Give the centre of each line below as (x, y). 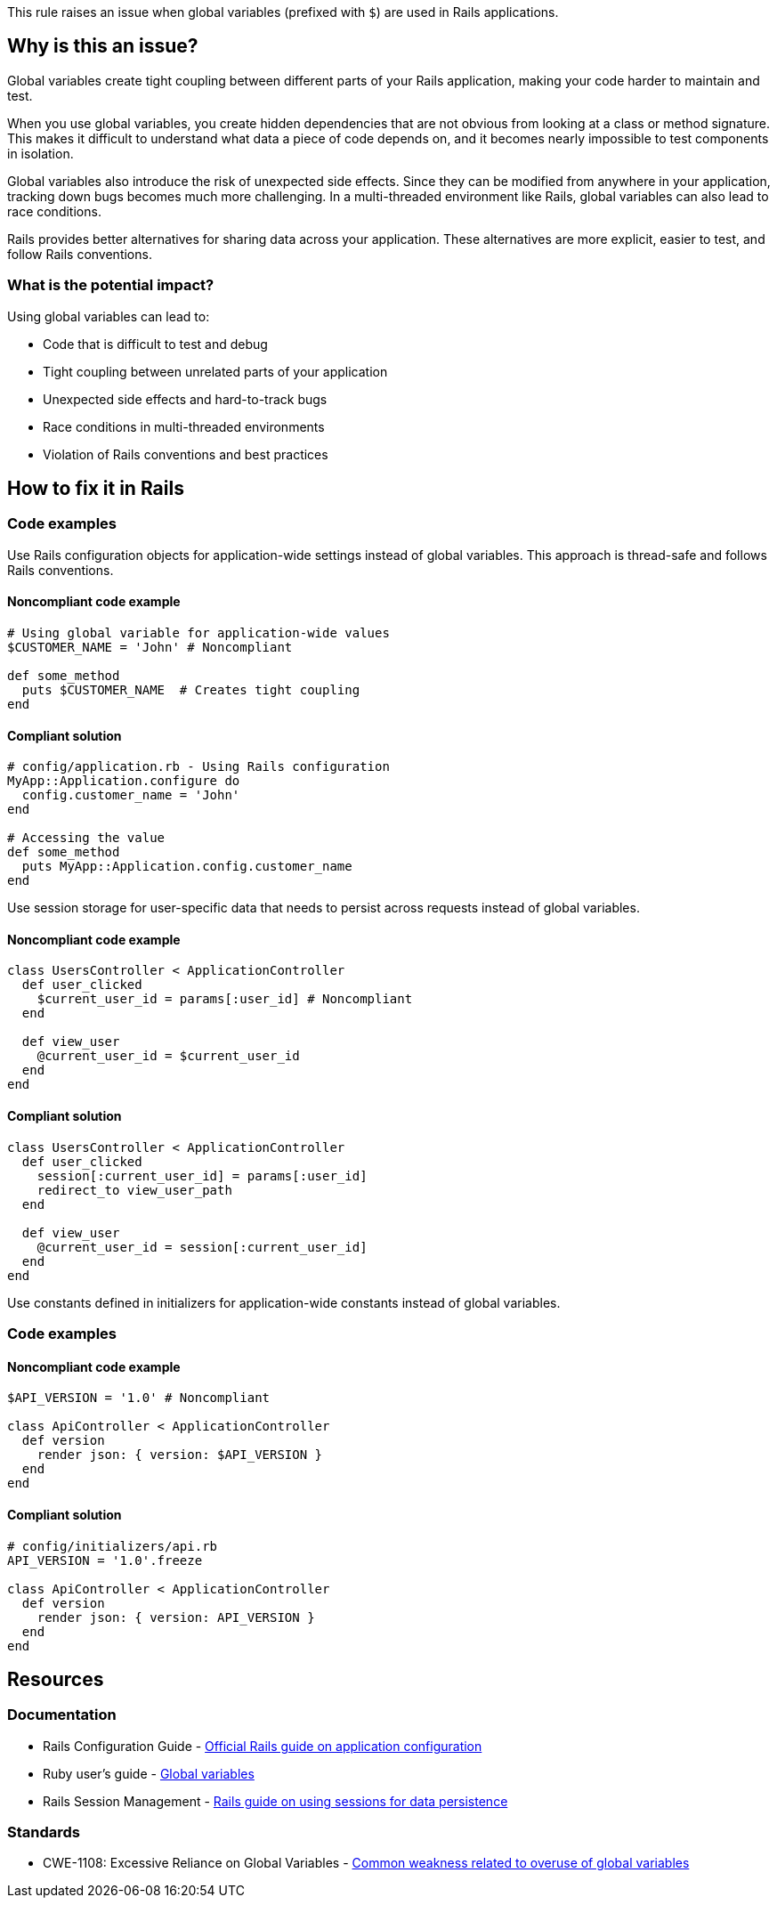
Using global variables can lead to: (109, 316)
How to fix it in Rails (96, 489)
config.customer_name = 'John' (131, 795)
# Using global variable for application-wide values (198, 633)
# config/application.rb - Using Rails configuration (198, 767)
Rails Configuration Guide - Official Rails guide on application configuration (263, 1746)
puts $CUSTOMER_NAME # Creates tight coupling (191, 690)
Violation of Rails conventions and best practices (186, 454)
